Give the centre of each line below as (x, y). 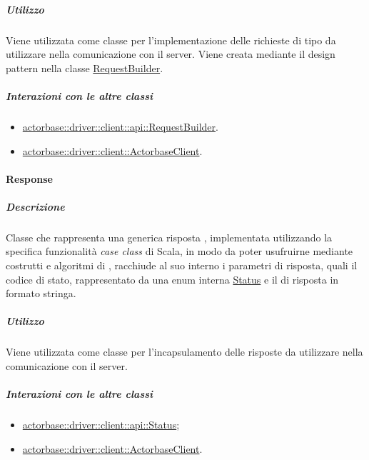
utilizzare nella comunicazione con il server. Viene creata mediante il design (171, 54)
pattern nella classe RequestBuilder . (85, 67)
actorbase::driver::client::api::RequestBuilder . (120, 126)
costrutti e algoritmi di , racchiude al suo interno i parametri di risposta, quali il (182, 265)
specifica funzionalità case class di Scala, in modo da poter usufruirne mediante (180, 251)
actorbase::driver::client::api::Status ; (101, 425)
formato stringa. (41, 293)
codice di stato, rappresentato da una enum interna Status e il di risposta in (172, 279)
